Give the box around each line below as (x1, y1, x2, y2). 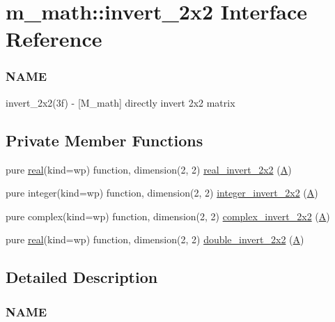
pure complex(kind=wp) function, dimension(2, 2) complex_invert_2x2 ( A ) (6, 208, 330, 223)
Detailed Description (6, 266, 158, 288)
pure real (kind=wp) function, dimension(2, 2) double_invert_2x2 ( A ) (6, 232, 304, 247)
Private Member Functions (6, 129, 203, 151)
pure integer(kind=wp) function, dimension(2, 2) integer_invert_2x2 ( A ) (6, 185, 318, 200)
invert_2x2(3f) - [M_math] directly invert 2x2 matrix (6, 95, 235, 109)
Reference (6, 24, 102, 53)
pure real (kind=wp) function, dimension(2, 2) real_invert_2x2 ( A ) (6, 162, 292, 176)
